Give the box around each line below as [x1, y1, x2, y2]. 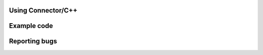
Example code [9, 22, 53, 30]
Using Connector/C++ [9, 6, 78, 14]
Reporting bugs [9, 37, 57, 45]
